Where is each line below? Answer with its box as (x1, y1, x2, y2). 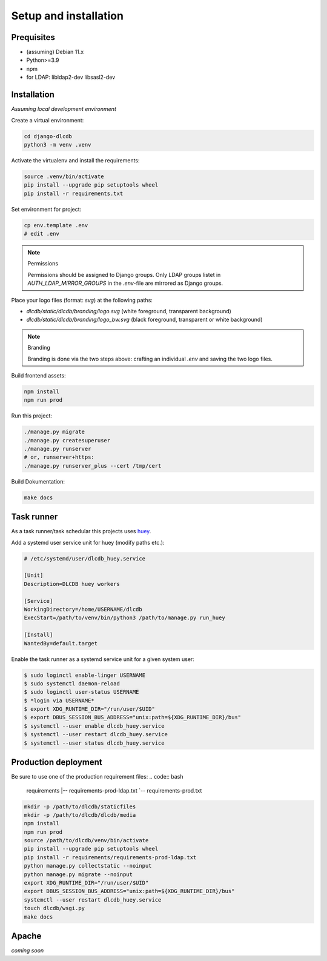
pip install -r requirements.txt (24, 190, 124, 197)
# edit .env (24, 230, 60, 238)
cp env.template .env (24, 222, 88, 228)
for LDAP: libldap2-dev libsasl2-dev (26, 73, 116, 81)
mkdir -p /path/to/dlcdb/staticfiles (24, 803, 136, 810)
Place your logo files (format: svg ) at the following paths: (11, 296, 153, 304)
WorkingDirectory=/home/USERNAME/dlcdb (24, 606, 142, 613)
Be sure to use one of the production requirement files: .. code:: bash (11, 773, 183, 780)
